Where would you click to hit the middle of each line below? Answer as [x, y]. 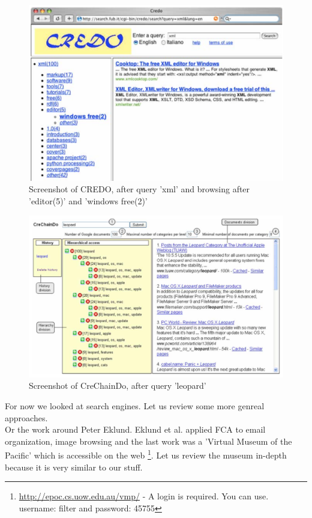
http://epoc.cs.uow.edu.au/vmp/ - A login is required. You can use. [144, 496]
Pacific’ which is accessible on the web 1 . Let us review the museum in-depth [146, 454]
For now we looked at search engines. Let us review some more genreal [135, 405]
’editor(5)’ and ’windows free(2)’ [88, 201]
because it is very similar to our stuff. [74, 467]
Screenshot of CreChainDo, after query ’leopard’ [118, 385]
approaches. [26, 417]
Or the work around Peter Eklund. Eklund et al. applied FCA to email [135, 429]
